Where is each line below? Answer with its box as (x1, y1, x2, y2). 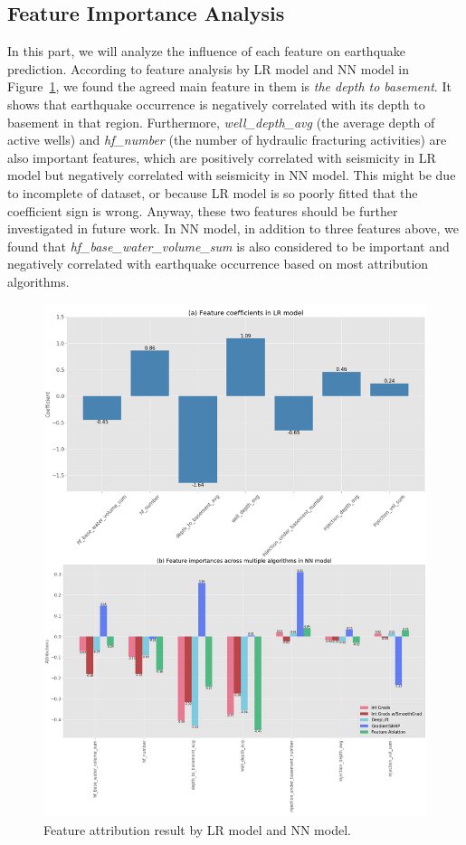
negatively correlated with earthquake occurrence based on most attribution (7, 254, 429, 273)
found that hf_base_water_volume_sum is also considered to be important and (7, 236, 450, 255)
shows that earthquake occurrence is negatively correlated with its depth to (7, 94, 425, 113)
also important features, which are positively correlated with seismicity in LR (7, 147, 436, 166)
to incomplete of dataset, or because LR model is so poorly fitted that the (7, 183, 418, 202)
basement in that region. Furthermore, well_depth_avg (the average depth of (7, 112, 435, 131)
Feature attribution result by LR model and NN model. (43, 820, 351, 839)
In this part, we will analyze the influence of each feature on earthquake (7, 42, 406, 61)
